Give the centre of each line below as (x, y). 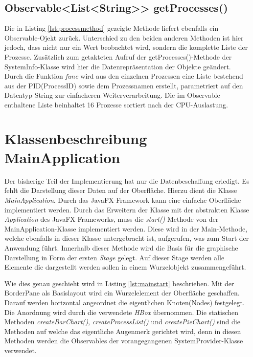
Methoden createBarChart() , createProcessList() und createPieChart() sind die (122, 322)
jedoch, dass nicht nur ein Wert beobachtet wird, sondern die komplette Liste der (126, 47)
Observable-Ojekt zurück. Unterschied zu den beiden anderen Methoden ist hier (124, 37)
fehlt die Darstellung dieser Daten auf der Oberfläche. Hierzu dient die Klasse (121, 190)
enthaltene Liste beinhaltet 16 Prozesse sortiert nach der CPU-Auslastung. (116, 104)
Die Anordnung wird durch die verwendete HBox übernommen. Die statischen (122, 312)
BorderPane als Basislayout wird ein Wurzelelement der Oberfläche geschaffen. (122, 293)
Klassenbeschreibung (76, 138)
